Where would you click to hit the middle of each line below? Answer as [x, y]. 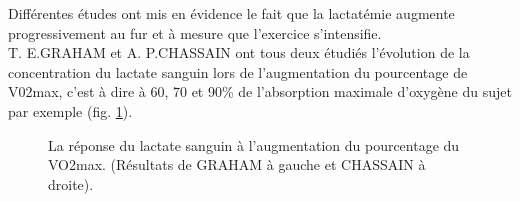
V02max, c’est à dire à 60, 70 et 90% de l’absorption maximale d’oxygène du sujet [260, 91]
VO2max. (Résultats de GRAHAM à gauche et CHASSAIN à [237, 164]
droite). [71, 183]
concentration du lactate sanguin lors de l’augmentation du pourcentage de [238, 71]
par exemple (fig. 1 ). [70, 110]
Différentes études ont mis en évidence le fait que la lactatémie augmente [231, 13]
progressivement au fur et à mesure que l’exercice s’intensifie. [195, 32]
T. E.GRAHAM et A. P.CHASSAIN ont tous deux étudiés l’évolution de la [239, 52]
